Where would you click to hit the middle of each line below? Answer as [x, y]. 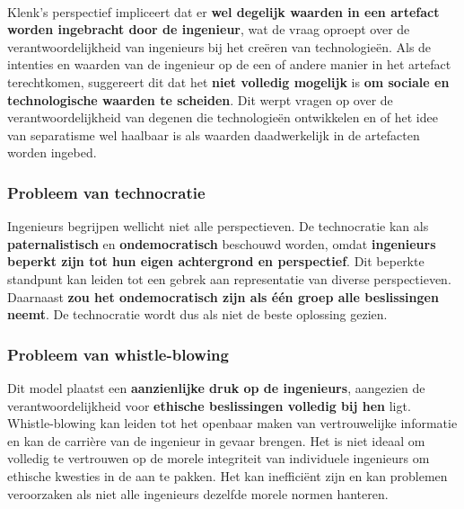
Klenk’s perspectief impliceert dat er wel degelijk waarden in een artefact [223, 11]
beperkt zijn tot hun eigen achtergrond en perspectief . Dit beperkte [216, 261]
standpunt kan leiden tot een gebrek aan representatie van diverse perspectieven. [229, 278]
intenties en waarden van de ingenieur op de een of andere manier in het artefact [229, 64]
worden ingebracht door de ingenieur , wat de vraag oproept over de [209, 29]
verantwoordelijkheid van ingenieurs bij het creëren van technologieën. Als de [219, 46]
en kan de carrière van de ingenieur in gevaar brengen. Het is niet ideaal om [216, 440]
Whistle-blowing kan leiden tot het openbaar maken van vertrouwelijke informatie [232, 423]
